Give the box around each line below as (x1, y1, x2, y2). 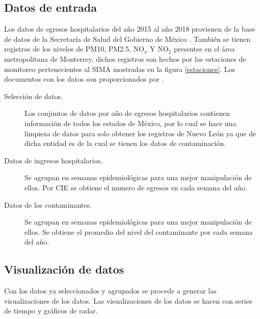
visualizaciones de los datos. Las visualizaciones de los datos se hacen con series (4, 295, 252, 306)
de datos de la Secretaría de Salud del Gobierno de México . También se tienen (4, 33, 251, 44)
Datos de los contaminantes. (4, 199, 92, 210)
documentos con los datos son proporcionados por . (4, 73, 164, 84)
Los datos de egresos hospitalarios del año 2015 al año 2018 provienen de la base (4, 23, 255, 34)
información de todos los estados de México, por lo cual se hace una (24, 117, 237, 128)
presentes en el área (173, 43, 235, 54)
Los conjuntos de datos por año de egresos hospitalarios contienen (24, 108, 230, 118)
